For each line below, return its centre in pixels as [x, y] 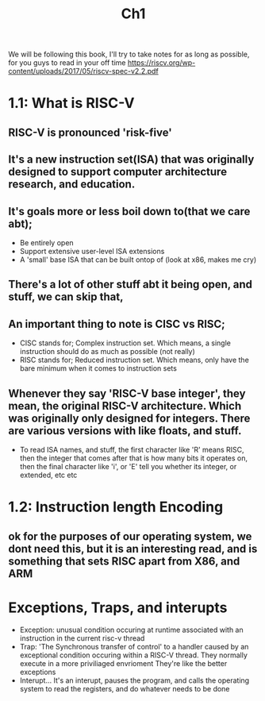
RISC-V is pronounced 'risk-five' [90, 132]
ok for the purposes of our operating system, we [130, 536]
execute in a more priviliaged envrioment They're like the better [123, 663]
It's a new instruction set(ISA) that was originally [131, 160]
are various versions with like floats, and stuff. [125, 431]
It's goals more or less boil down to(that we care [129, 211]
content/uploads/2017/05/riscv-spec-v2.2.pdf [83, 71]
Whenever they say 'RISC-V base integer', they [127, 393]
